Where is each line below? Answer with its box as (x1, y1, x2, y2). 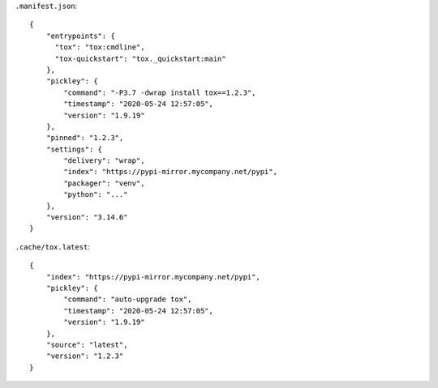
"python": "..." (63, 190, 128, 199)
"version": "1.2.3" (45, 352, 124, 360)
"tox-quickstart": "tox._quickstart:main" (54, 53, 226, 63)
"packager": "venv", (63, 178, 145, 188)
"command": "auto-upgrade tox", (63, 295, 192, 304)
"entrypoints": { (45, 31, 115, 41)
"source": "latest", (45, 340, 128, 349)
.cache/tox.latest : (15, 241, 91, 251)
